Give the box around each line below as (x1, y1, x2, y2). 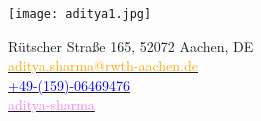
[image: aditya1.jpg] (8, 7, 152, 21)
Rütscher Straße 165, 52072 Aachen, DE (8, 35, 254, 56)
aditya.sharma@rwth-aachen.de (8, 55, 198, 76)
